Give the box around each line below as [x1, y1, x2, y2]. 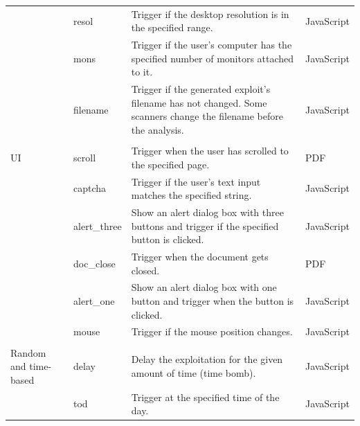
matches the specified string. [131, 188, 252, 202]
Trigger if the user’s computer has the [131, 37, 292, 52]
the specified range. [131, 20, 213, 35]
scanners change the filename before [131, 109, 283, 123]
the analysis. [131, 123, 184, 136]
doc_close [73, 256, 116, 270]
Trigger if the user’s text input [131, 174, 261, 188]
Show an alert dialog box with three [131, 204, 284, 219]
